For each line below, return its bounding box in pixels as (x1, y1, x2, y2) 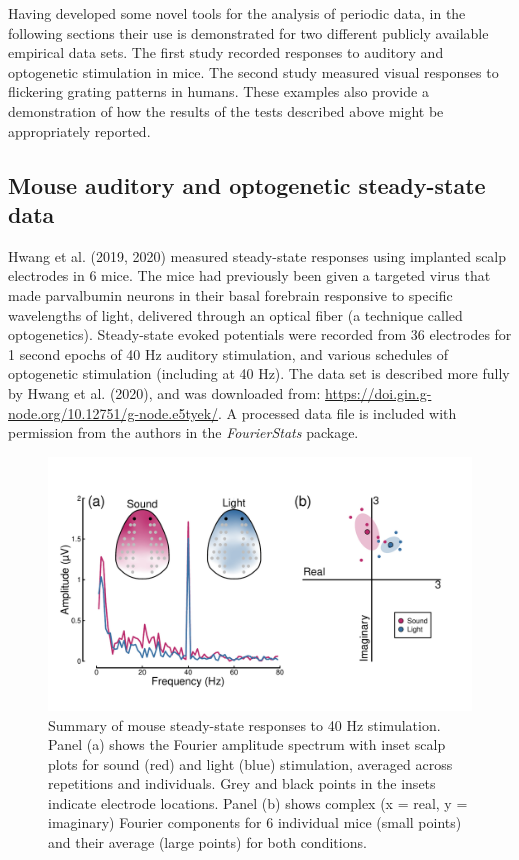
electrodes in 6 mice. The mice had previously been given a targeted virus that (8, 265, 491, 286)
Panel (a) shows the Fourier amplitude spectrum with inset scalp (48, 734, 446, 755)
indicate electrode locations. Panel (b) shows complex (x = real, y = (48, 792, 468, 813)
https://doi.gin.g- (325, 382, 432, 403)
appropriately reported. (8, 120, 151, 141)
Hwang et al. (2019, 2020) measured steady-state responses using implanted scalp (8, 245, 507, 266)
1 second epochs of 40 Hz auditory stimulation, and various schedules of (8, 343, 448, 364)
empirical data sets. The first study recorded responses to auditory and (8, 42, 444, 63)
